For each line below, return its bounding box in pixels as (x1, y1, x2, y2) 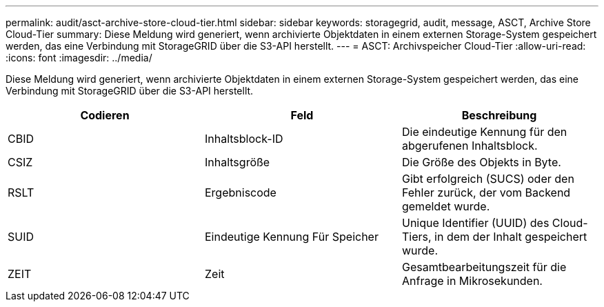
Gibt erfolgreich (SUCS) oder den (401, 172, 574, 186)
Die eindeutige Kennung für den (401, 125, 567, 139)
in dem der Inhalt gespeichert (434, 230, 587, 244)
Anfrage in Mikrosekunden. (401, 274, 543, 288)
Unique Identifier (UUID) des (401, 216, 550, 230)
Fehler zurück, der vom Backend (401, 186, 571, 199)
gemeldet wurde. (401, 199, 490, 213)
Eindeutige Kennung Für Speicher (204, 230, 379, 244)
